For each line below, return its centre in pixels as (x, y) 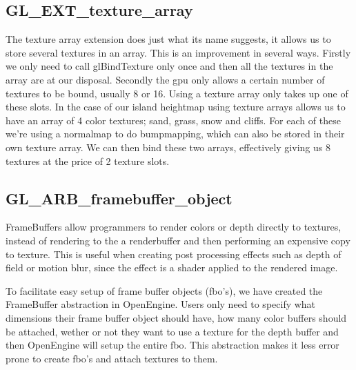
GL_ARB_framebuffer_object (119, 198)
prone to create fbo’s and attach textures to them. (112, 358)
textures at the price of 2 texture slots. (88, 160)
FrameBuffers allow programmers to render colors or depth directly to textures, (174, 227)
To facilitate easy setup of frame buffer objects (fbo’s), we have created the (164, 290)
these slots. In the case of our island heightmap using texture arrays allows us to (176, 107)
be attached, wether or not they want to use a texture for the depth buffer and (172, 331)
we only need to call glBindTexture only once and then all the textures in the (169, 66)
